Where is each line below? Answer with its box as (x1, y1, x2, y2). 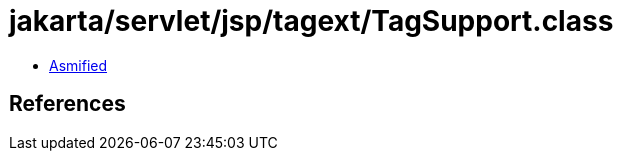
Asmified (49, 56, 108, 74)
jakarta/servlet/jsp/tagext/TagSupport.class (9, 4, 614, 38)
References (9, 91, 126, 117)
